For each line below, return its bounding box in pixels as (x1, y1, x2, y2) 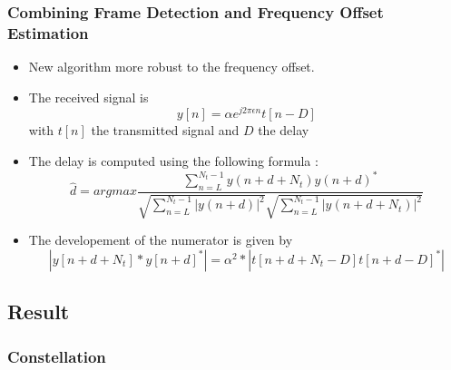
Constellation (7, 345, 106, 367)
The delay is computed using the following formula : (28, 151, 319, 170)
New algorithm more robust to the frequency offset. (28, 57, 315, 76)
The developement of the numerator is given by (28, 230, 293, 249)
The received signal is (28, 87, 149, 106)
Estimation (7, 21, 89, 44)
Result (7, 297, 70, 326)
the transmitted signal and (91, 121, 240, 140)
